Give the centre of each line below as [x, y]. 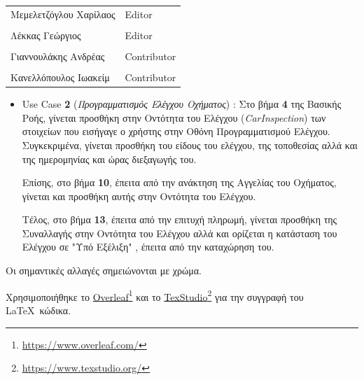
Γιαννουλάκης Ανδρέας [58, 56]
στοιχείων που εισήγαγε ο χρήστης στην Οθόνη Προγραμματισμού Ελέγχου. [176, 131]
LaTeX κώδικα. [38, 310]
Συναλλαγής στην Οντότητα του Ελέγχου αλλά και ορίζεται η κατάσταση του [180, 233]
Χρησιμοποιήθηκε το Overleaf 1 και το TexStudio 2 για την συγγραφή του [155, 295]
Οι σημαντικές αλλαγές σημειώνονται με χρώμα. [104, 270]
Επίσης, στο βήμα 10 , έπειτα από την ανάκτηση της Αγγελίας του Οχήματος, [179, 182]
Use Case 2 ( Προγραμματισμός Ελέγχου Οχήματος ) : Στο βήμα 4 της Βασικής [182, 104]
